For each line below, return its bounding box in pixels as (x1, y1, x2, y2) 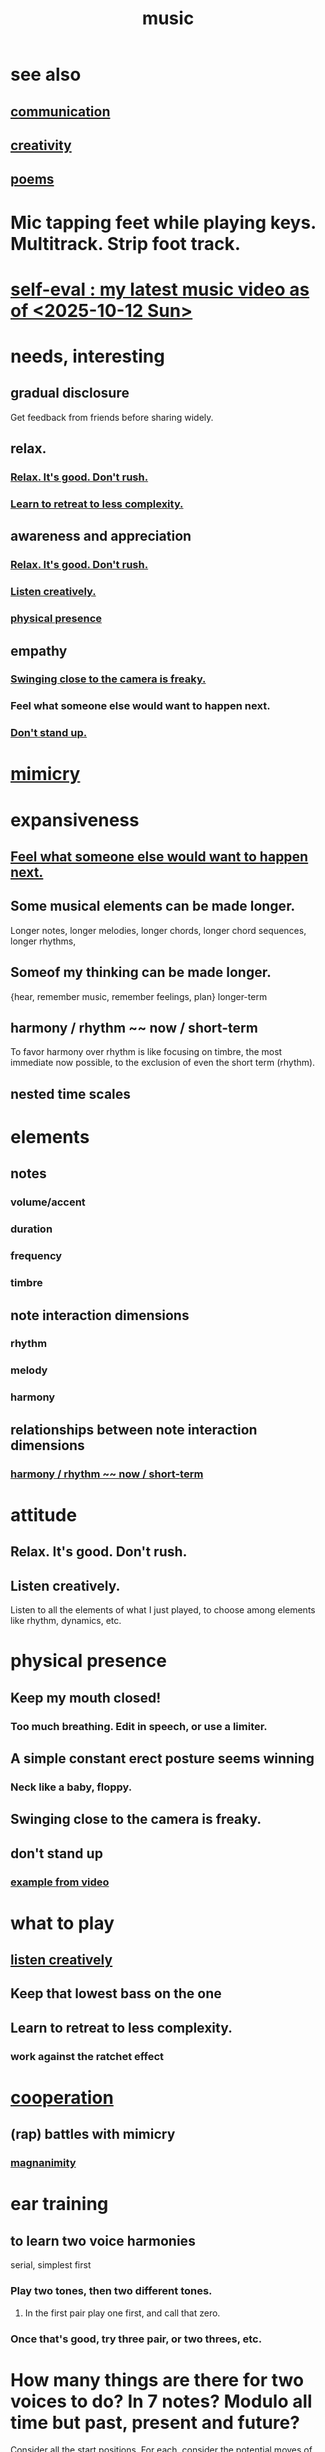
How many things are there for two (10, 2368, 305, 2391)
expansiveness (10, 808, 140, 831)
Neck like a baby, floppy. (10, 1780, 133, 1794)
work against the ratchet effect (10, 2049, 165, 2063)
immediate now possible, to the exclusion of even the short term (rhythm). (10, 1057, 316, 1069)
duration (10, 1222, 53, 1236)
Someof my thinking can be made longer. (10, 964, 272, 981)
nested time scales (10, 1085, 132, 1102)
